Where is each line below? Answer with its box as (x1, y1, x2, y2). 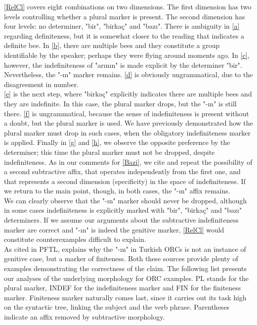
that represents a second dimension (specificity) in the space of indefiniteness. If (4, 176, 246, 186)
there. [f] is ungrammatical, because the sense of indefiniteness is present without (4, 108, 249, 118)
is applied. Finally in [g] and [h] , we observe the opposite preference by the (4, 137, 230, 147)
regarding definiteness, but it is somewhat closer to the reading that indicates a (4, 30, 244, 41)
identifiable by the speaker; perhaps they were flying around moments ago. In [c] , (4, 49, 250, 60)
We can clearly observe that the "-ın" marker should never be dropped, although (4, 195, 247, 205)
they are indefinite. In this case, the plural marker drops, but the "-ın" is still (4, 98, 237, 108)
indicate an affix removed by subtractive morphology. (4, 312, 165, 322)
